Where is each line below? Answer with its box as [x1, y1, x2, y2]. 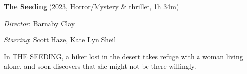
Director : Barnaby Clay [4, 18, 75, 28]
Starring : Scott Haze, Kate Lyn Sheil [4, 35, 116, 45]
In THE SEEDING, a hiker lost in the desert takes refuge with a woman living [4, 51, 243, 61]
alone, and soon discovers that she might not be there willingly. [4, 61, 196, 71]
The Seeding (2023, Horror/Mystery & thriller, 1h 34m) [4, 1, 179, 11]
